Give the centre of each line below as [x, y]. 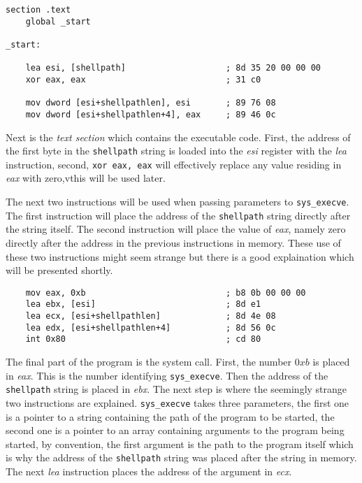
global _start [58, 21]
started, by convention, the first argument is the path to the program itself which [180, 444]
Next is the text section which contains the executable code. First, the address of [178, 137]
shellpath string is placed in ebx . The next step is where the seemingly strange [176, 389]
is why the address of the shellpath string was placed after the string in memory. [181, 457]
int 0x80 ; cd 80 [143, 339]
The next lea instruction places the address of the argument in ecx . [149, 471]
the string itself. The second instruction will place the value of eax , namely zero [176, 229]
